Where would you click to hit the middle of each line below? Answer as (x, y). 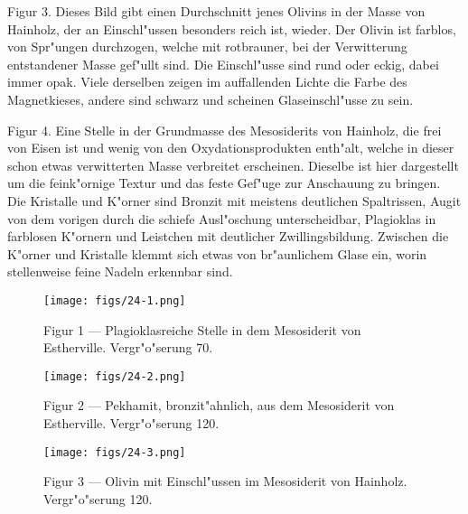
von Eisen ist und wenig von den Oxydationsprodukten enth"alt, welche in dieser (231, 148)
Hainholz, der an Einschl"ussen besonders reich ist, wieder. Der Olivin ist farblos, (232, 28)
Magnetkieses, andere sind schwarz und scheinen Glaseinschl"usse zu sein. (211, 99)
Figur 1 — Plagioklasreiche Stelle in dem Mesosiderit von (202, 329)
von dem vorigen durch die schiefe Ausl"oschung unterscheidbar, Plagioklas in (222, 218)
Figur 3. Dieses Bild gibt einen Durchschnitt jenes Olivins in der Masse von (216, 11)
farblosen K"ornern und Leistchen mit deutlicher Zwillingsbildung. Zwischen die (228, 236)
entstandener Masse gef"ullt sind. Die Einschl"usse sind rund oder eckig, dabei (223, 64)
